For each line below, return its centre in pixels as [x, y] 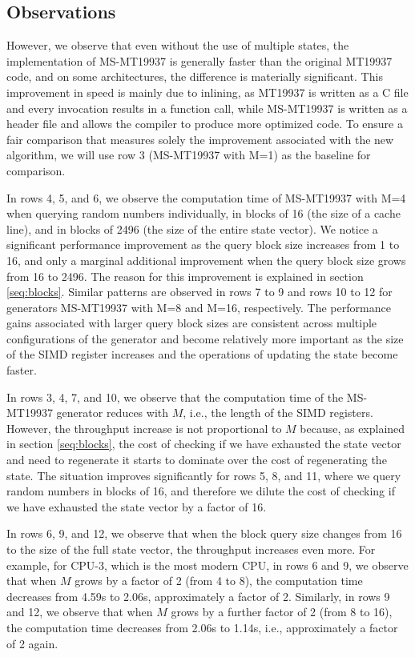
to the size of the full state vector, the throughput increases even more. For [191, 549]
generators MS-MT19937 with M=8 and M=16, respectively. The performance [199, 307]
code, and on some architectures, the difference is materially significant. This [195, 76]
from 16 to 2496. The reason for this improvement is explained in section [185, 276]
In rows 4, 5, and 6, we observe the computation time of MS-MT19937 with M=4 [206, 197]
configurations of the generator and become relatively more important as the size [205, 338]
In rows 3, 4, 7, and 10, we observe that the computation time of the [175, 397]
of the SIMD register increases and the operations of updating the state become [202, 354]
